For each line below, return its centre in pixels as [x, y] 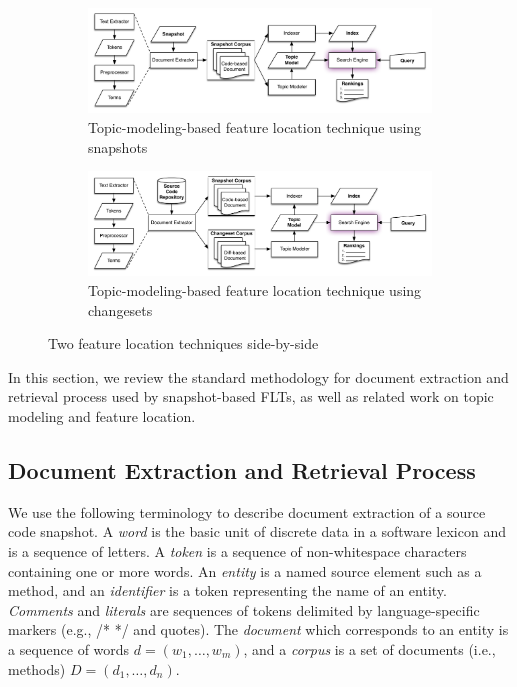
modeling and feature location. [102, 415]
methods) [37, 668]
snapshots [118, 146]
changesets [120, 309]
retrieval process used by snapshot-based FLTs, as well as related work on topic [251, 396]
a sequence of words [69, 648]
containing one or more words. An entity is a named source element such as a [245, 570]
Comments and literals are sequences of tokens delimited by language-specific [244, 609]
